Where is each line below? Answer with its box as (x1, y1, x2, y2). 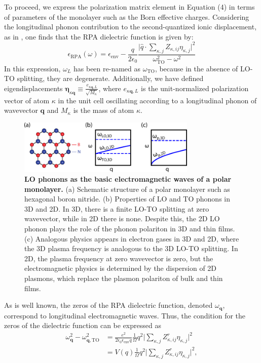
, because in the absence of (155, 63, 238, 73)
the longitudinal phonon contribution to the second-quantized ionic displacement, (4, 21, 257, 32)
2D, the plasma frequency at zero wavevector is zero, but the (24, 253, 213, 263)
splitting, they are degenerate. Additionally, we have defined (17, 73, 204, 84)
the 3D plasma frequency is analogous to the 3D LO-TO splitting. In (24, 243, 238, 254)
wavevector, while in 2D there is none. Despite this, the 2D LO (24, 213, 220, 224)
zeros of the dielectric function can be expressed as (4, 320, 161, 331)
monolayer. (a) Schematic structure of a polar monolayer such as (24, 183, 230, 194)
